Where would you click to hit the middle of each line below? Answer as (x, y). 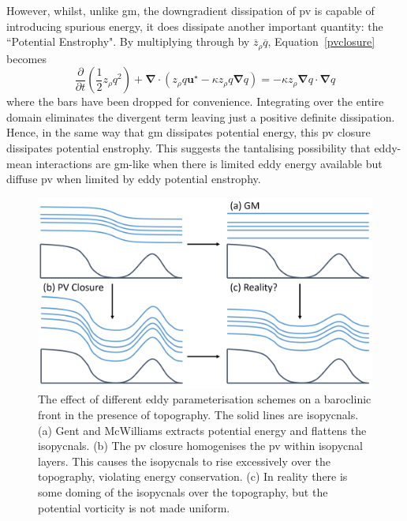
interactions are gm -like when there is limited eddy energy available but (209, 163)
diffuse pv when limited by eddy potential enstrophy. (134, 179)
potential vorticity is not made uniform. (134, 507)
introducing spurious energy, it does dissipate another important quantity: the (195, 26)
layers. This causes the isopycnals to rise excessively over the (184, 461)
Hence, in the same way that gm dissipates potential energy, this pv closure (189, 132)
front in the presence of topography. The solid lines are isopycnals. (198, 414)
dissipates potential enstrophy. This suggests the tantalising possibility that (189, 148)
